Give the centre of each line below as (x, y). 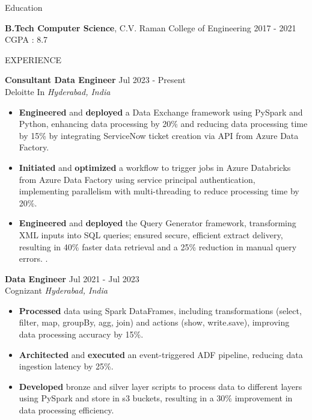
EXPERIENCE (33, 59)
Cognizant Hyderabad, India (56, 290)
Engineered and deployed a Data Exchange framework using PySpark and (161, 112)
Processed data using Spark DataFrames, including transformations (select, (160, 310)
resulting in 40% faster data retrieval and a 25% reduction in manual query (158, 246)
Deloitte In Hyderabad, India (58, 91)
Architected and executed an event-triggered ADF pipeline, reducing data (161, 354)
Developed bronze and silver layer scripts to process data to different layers (161, 386)
